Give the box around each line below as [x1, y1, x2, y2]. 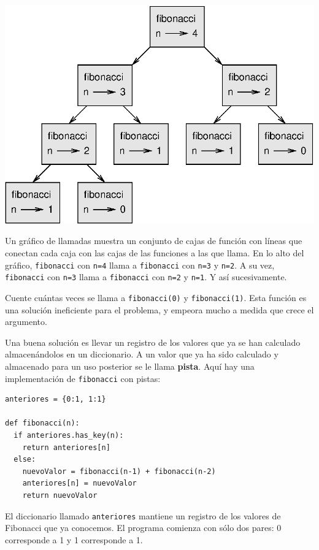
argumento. [5, 315, 47, 328]
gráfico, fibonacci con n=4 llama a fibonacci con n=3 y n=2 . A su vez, [5, 258, 275, 271]
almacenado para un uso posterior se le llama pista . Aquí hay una [5, 359, 255, 372]
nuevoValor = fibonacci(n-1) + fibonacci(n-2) [22, 467, 216, 476]
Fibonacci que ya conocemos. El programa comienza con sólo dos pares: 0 [5, 521, 282, 534]
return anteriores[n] [22, 443, 110, 452]
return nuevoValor [22, 491, 98, 500]
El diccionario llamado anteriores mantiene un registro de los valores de [5, 509, 281, 522]
